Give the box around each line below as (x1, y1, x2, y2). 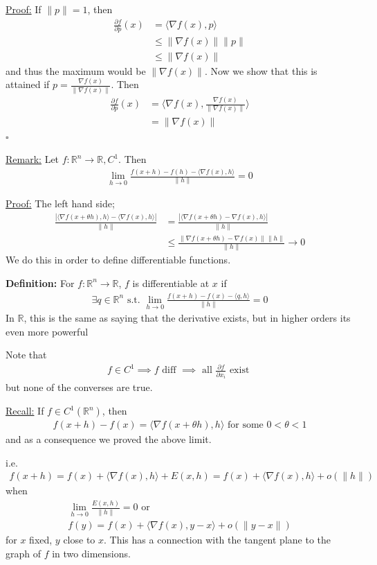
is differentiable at (132, 275, 210, 290)
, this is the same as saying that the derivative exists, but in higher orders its (24, 311, 351, 325)
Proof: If (6, 2, 42, 16)
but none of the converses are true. (6, 380, 153, 394)
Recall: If (6, 403, 44, 418)
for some (228, 420, 264, 431)
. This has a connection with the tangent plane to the (104, 532, 331, 547)
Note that (6, 347, 47, 362)
